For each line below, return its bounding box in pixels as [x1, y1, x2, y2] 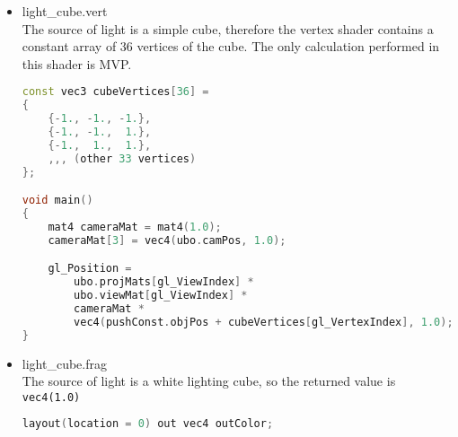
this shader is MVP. [22, 54, 132, 73]
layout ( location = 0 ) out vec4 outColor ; [22, 417, 274, 431]
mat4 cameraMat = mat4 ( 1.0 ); [48, 220, 222, 233]
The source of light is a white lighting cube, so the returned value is [22, 371, 396, 390]
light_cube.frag [22, 354, 107, 372]
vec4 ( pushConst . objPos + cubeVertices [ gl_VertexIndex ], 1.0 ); [74, 315, 454, 328]
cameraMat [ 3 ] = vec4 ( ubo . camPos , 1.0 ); [48, 233, 286, 247]
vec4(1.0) [22, 390, 81, 404]
